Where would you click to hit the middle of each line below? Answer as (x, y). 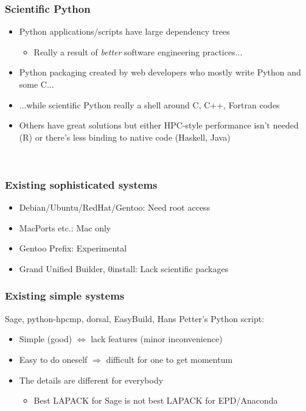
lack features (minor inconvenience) (157, 339)
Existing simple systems (65, 296)
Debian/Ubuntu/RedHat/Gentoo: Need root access (115, 207)
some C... (37, 84)
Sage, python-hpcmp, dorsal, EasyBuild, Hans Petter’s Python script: (135, 318)
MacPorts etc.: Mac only (65, 227)
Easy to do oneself (53, 359)
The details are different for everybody (91, 380)
